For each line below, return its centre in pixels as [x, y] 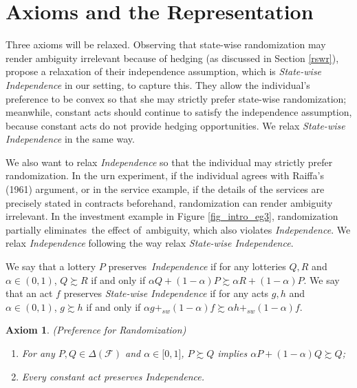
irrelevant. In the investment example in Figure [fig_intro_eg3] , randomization [172, 216]
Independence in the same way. [70, 139]
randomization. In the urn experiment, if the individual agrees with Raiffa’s [165, 175]
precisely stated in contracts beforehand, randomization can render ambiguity [169, 202]
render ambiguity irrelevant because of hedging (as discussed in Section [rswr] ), [172, 58]
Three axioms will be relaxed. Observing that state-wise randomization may [166, 44]
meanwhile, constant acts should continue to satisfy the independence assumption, [179, 112]
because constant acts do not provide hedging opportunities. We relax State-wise [175, 125]
